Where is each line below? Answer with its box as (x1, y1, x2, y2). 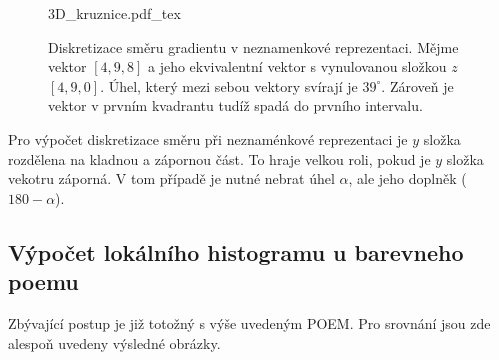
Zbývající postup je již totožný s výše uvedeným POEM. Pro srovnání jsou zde (8, 312, 491, 333)
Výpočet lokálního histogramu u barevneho (8, 236, 464, 267)
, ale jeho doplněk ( (348, 168, 467, 189)
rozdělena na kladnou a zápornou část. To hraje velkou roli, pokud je (8, 148, 431, 169)
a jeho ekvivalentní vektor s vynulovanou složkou (148, 56, 447, 77)
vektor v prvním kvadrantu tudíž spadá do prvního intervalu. (48, 95, 423, 116)
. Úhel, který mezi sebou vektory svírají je (100, 75, 358, 96)
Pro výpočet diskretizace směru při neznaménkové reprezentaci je (8, 128, 408, 149)
